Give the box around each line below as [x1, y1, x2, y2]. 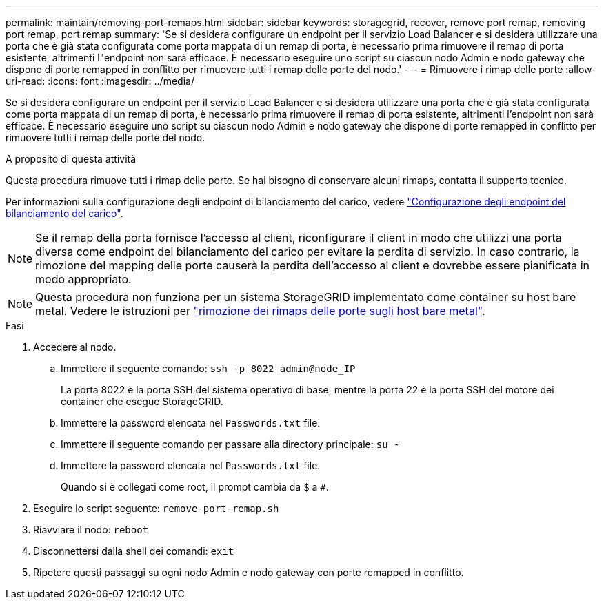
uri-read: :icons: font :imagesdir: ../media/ [6, 75, 194, 87]
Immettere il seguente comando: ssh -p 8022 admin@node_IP [61, 362, 356, 374]
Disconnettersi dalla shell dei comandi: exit [33, 545, 234, 557]
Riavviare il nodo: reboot [33, 524, 149, 535]
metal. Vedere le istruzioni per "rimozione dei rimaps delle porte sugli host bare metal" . [35, 304, 485, 318]
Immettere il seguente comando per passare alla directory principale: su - [61, 438, 400, 450]
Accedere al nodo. [33, 341, 117, 353]
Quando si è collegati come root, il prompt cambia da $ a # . [61, 481, 329, 493]
